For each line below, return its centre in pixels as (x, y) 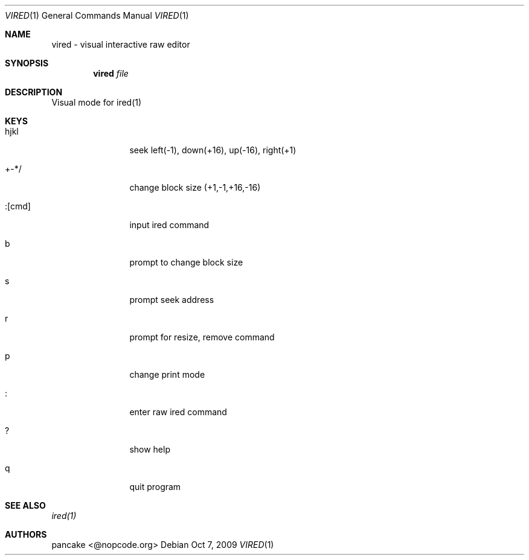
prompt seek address (172, 300)
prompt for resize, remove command (202, 337)
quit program (155, 487)
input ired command (169, 225)
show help (150, 449)
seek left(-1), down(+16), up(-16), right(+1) (213, 150)
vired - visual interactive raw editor (121, 44)
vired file (111, 73)
